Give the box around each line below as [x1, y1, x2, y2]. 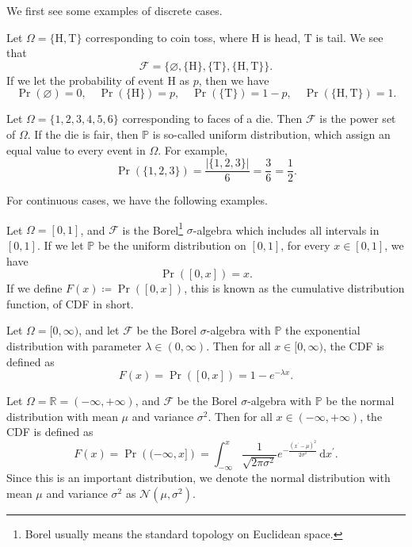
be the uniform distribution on [97, 237, 246, 254]
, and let [78, 322, 120, 339]
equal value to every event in [6, 141, 146, 158]
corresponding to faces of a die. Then [122, 110, 303, 127]
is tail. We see [315, 29, 383, 45]
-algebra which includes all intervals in [193, 221, 380, 238]
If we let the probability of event [6, 71, 164, 88]
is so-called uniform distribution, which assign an [152, 125, 391, 142]
